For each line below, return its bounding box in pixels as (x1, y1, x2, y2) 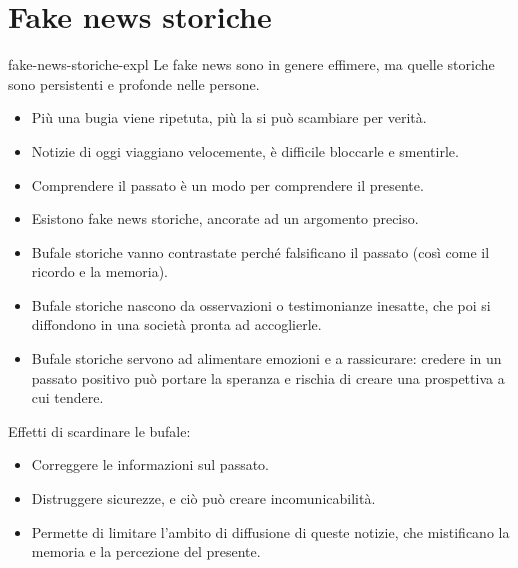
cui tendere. (31, 387, 104, 408)
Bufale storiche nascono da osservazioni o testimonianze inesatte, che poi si (31, 294, 491, 315)
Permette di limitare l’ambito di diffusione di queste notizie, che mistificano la (31, 521, 510, 542)
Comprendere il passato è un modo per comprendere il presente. (31, 174, 424, 195)
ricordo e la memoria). (31, 261, 169, 282)
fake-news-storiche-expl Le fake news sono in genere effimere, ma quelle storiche (8, 54, 495, 75)
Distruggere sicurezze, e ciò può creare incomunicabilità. (31, 488, 376, 509)
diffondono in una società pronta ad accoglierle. (31, 314, 322, 335)
